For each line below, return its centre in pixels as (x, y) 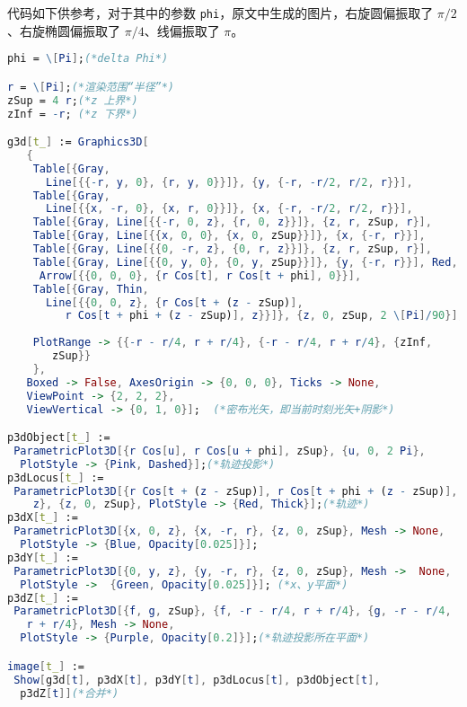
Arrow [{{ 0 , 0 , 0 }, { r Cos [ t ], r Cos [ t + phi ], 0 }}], (200, 275)
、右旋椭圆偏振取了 (64, 30)
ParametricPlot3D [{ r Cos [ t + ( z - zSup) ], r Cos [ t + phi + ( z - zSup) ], (236, 491)
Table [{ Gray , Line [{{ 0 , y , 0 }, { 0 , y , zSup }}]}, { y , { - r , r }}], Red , (245, 262)
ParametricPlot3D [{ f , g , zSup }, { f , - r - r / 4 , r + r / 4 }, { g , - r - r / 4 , (233, 611)
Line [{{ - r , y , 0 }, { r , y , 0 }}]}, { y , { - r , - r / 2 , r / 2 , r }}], (229, 182)
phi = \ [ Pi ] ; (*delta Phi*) (88, 59)
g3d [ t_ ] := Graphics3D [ (78, 142)
